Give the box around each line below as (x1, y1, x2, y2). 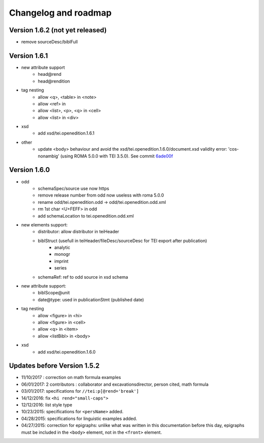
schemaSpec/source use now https (38, 185, 110, 191)
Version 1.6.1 (9, 51, 48, 60)
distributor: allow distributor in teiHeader (38, 229, 119, 235)
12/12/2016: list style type (21, 402, 73, 408)
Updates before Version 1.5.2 (9, 362, 100, 370)
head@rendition (38, 78, 70, 84)
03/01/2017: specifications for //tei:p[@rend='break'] (21, 388, 139, 394)
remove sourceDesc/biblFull (21, 39, 78, 45)
